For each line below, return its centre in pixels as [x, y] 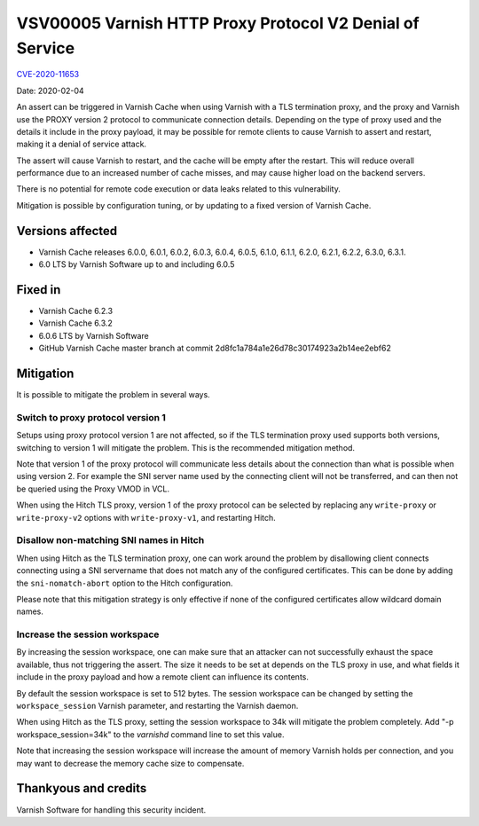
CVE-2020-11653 [48, 75]
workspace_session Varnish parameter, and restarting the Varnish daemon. [157, 706]
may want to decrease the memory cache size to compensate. [130, 763]
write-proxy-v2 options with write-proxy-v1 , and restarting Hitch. [146, 517]
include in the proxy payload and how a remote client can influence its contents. [163, 677]
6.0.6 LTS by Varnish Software [94, 335]
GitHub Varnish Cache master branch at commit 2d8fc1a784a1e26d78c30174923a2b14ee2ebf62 [215, 348]
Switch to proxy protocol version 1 [91, 417]
